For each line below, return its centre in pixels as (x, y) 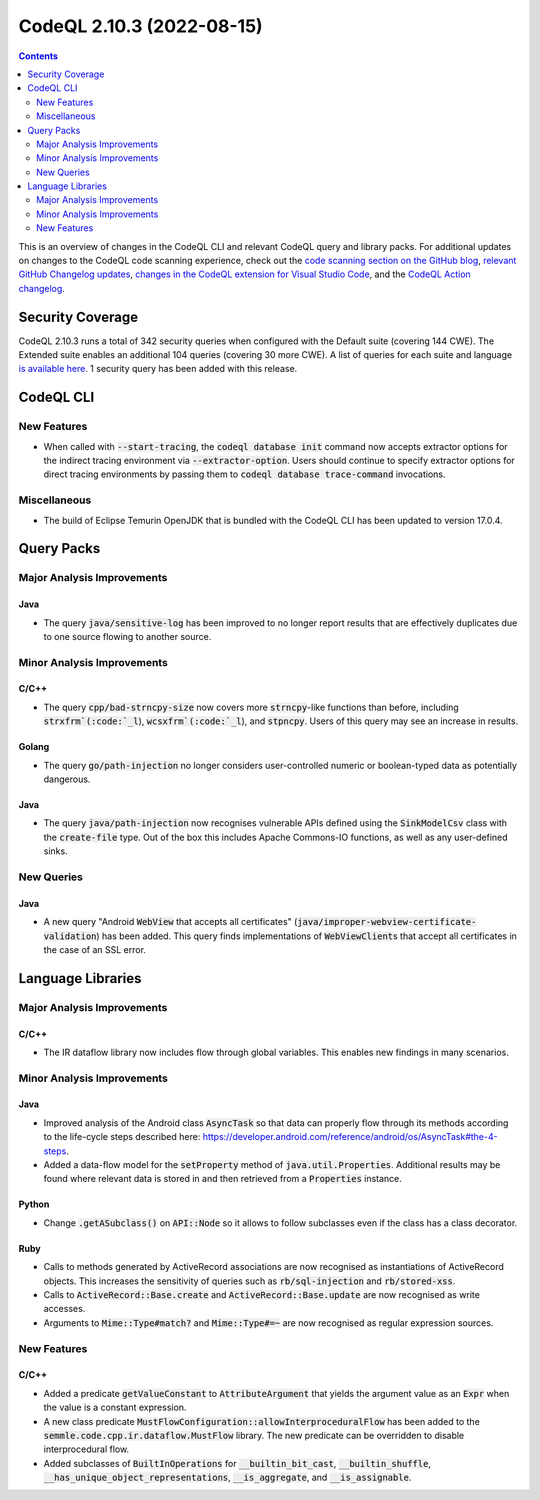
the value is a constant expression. (115, 1407)
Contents (38, 56)
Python (34, 1204)
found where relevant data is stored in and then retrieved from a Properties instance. (222, 1179)
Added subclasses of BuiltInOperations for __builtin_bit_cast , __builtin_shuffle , (237, 1463)
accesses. (64, 1309)
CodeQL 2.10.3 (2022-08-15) (141, 26)
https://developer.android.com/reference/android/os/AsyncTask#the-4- (350, 1137)
